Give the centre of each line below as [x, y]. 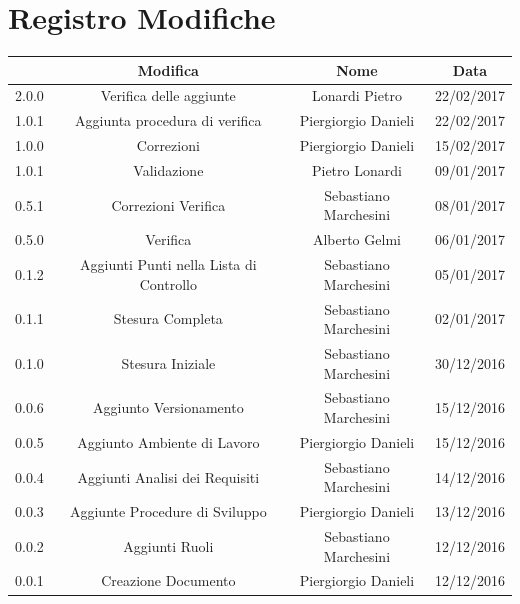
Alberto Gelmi [356, 239]
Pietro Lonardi [356, 170]
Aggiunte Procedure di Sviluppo [168, 511]
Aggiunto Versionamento [168, 407]
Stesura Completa [168, 318]
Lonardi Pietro [356, 95]
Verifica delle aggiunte [168, 95]
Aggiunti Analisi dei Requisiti [168, 476]
